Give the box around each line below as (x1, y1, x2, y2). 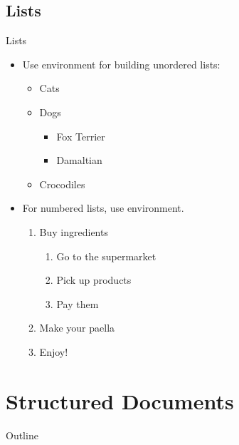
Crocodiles (39, 176, 85, 191)
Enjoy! (39, 344, 68, 359)
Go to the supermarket (56, 248, 156, 263)
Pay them (56, 296, 99, 311)
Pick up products (56, 272, 132, 287)
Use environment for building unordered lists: (22, 56, 221, 71)
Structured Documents (6, 386, 234, 415)
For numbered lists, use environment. (22, 200, 184, 215)
